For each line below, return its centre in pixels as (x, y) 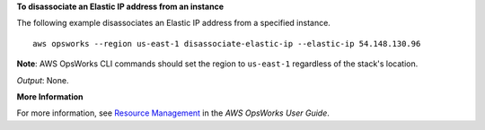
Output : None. (43, 80)
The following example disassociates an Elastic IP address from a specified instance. (174, 23)
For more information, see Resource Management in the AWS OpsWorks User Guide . (173, 113)
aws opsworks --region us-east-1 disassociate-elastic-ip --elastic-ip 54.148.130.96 (227, 43)
